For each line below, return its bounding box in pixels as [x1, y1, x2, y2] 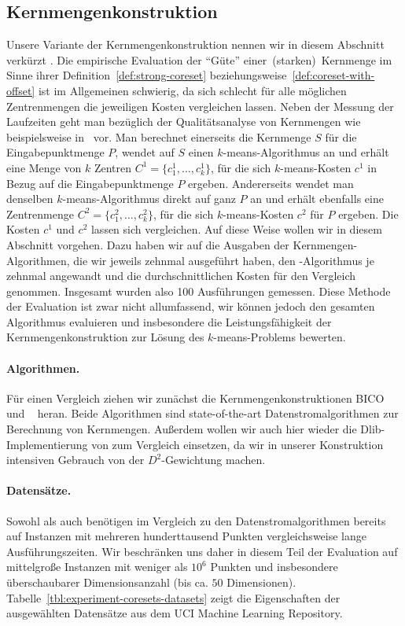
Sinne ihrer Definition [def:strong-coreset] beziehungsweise [6, 67, 287, 83]
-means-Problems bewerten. [213, 329, 346, 345]
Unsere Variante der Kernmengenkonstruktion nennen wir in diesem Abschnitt [6, 36, 385, 53]
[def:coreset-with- [292, 67, 375, 83]
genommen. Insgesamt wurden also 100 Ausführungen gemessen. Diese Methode [6, 282, 391, 299]
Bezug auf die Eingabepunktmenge [6, 175, 174, 191]
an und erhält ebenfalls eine [250, 190, 384, 207]
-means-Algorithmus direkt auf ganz [62, 190, 236, 207]
